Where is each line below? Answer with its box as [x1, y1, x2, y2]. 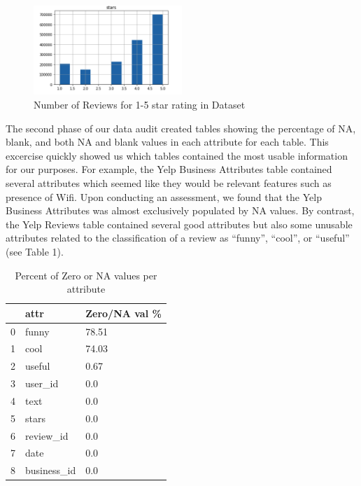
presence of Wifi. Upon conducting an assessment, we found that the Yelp [6, 189, 322, 204]
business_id [25, 463, 76, 478]
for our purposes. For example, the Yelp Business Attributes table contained [6, 162, 332, 176]
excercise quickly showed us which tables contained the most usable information [6, 148, 348, 162]
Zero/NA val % [85, 305, 162, 320]
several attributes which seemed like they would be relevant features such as [6, 175, 332, 190]
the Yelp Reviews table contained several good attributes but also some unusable [6, 216, 353, 231]
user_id [25, 376, 59, 391]
